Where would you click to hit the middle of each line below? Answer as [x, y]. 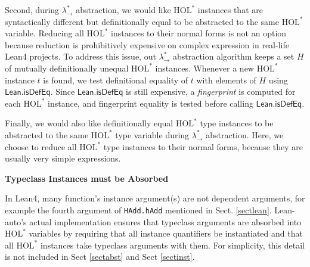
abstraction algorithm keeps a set [233, 56]
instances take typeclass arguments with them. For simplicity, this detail [172, 245]
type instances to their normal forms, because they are [203, 146]
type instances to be [237, 123]
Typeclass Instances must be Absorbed [87, 178]
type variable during [152, 134]
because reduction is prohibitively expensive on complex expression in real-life [147, 44]
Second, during [32, 10]
